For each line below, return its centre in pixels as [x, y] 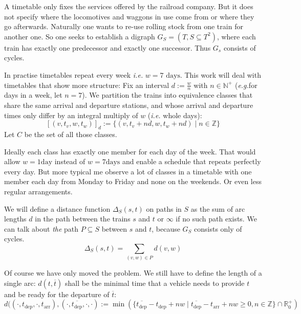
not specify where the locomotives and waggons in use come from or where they [129, 16]
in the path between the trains [83, 219]
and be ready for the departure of [57, 294]
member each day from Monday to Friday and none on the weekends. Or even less [133, 181]
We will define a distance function [57, 208]
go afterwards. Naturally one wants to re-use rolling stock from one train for [124, 26]
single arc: [20, 283]
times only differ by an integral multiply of [71, 115]
